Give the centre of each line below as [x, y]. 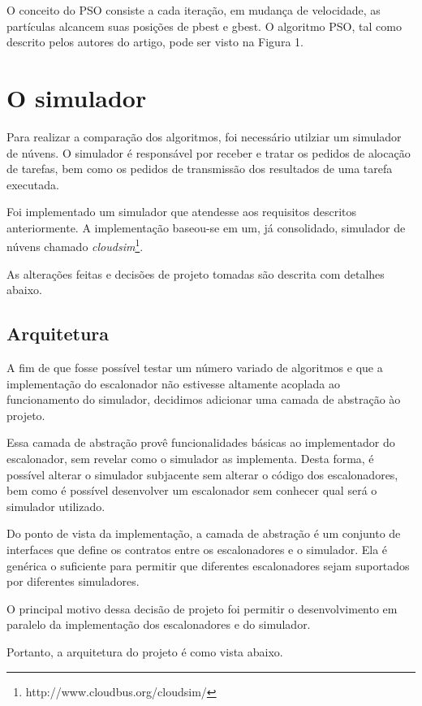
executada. [33, 184]
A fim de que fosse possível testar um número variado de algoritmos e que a [195, 368]
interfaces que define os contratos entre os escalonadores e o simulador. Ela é [197, 550]
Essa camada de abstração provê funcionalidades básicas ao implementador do [201, 442]
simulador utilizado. [56, 506]
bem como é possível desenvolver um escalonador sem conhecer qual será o [192, 490]
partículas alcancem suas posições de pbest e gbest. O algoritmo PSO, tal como [204, 26]
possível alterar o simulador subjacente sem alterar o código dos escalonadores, [202, 474]
